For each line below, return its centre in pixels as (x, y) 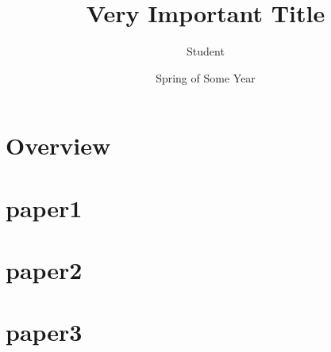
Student (206, 51)
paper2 (44, 270)
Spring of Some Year (206, 77)
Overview (58, 145)
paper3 (44, 332)
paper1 (44, 207)
